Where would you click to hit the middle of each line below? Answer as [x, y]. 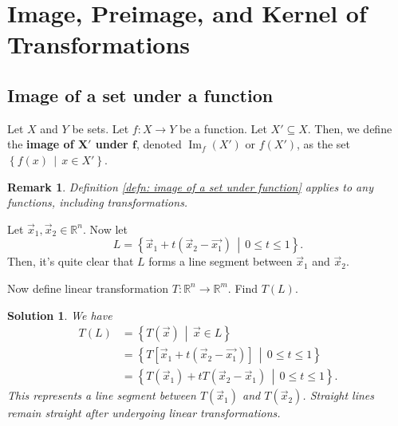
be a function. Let [223, 128]
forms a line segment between [221, 261]
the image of [41, 144]
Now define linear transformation [88, 288]
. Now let [105, 229]
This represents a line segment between [102, 395]
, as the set [324, 144]
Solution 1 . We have [60, 315]
